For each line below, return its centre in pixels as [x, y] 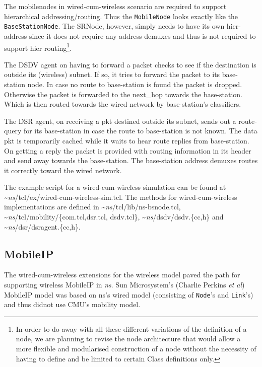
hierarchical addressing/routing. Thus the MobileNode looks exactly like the [121, 16]
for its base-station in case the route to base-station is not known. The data [140, 131]
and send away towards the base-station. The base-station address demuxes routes [131, 160]
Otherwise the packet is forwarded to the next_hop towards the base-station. [123, 94]
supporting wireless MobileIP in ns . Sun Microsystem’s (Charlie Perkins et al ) [124, 285]
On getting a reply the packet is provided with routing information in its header [128, 150]
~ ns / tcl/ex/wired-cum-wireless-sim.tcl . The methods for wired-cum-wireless [121, 197]
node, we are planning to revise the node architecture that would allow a [128, 339]
